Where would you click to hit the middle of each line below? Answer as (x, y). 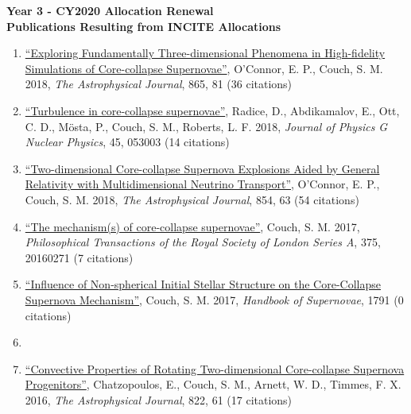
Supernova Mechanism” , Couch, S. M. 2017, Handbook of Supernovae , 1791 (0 (214, 299)
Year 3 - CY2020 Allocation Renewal (110, 10)
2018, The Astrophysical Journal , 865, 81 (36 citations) (159, 84)
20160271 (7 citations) (79, 257)
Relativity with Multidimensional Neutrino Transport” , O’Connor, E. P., (202, 184)
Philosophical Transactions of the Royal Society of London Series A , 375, (203, 242)
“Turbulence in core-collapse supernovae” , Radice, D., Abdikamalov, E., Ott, (212, 110)
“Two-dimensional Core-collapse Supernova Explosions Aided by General (202, 168)
